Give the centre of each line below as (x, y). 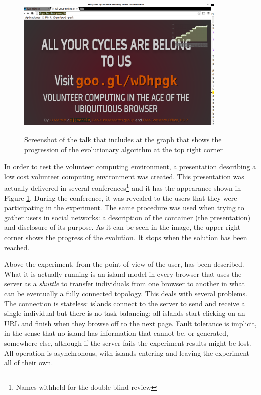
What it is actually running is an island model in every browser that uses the (123, 273)
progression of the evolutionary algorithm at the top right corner (123, 149)
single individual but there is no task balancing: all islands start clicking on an (125, 313)
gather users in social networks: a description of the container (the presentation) (127, 217)
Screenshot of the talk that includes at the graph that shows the (123, 139)
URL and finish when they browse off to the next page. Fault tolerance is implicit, (130, 323)
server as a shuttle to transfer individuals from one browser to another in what (124, 284)
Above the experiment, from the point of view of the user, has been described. (124, 264)
